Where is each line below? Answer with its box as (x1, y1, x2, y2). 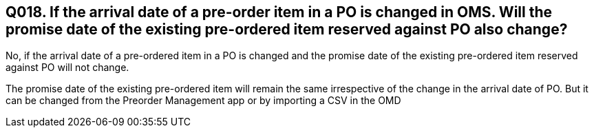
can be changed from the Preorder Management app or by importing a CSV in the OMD (6, 94, 401, 107)
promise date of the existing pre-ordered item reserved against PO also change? (6, 21, 568, 38)
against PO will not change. (6, 61, 129, 74)
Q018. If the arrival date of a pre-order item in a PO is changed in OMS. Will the (6, 3, 553, 21)
